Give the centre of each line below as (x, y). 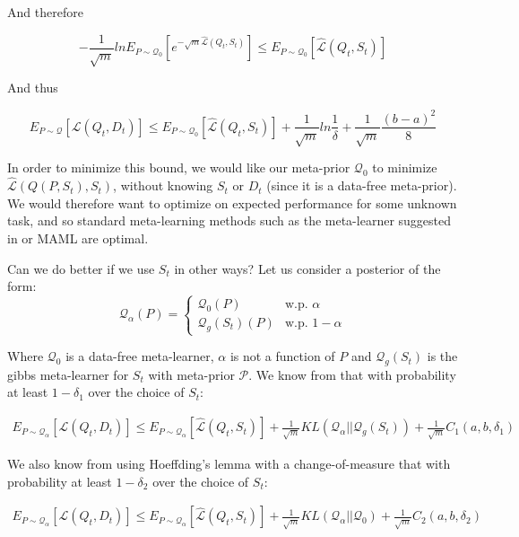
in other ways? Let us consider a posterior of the (307, 268)
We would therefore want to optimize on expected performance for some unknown (232, 202)
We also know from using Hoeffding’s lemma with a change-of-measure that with (229, 464)
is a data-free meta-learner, (140, 356)
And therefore (45, 12)
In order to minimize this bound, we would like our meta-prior (179, 167)
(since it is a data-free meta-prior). (362, 185)
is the (442, 356)
